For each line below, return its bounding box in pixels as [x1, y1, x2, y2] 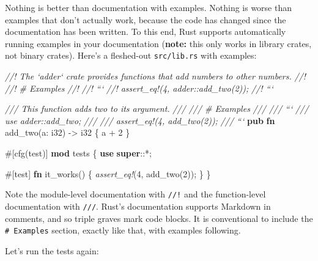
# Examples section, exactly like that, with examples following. [5, 224, 241, 237]
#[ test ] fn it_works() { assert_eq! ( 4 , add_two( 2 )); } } [5, 167, 211, 180]
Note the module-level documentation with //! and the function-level [5, 188, 266, 200]
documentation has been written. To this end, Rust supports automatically [5, 25, 286, 38]
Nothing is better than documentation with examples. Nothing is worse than [5, 1, 292, 13]
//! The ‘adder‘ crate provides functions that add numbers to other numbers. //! [5, 70, 306, 83]
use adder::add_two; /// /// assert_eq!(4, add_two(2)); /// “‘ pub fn [5, 114, 275, 127]
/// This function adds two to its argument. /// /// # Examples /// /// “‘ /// [5, 102, 309, 115]
